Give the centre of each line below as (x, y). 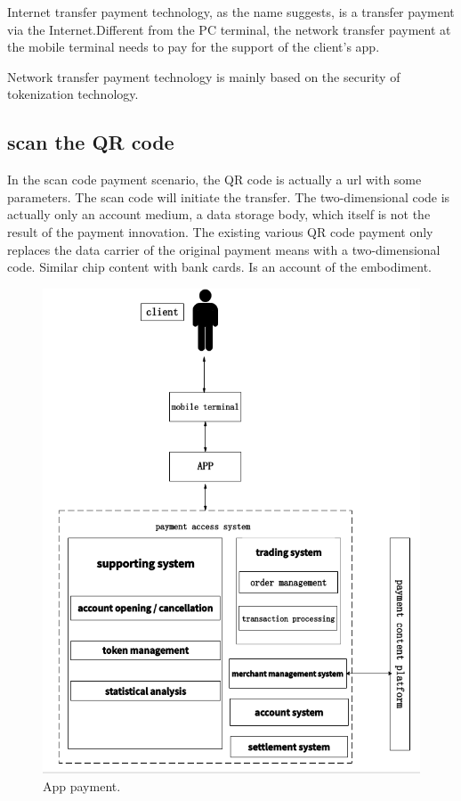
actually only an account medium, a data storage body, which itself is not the (219, 214)
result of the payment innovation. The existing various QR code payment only (220, 231)
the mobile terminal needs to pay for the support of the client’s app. (194, 47)
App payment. (82, 785)
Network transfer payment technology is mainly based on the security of (204, 76)
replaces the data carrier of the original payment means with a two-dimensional (224, 249)
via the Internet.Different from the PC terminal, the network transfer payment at (229, 29)
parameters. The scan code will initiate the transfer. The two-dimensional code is (229, 196)
